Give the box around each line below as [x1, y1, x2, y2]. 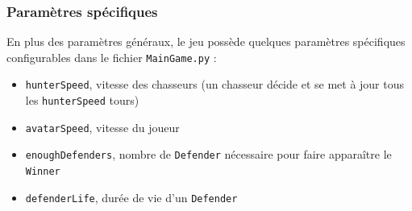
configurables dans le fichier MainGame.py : [6, 48, 217, 65]
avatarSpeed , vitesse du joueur [25, 118, 180, 135]
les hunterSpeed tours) [25, 92, 139, 109]
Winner [25, 166, 60, 178]
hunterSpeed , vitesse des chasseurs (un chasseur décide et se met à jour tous [25, 76, 405, 93]
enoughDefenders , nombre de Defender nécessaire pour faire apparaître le [25, 146, 392, 163]
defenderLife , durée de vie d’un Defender [25, 188, 238, 205]
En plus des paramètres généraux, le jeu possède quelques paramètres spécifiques [6, 33, 406, 50]
